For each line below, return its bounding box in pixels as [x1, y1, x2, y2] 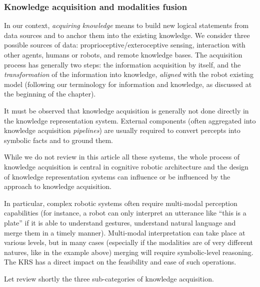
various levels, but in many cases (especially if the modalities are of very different [4, 237, 253, 247]
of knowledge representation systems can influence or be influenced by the [4, 171, 230, 181]
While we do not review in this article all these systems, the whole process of [4, 151, 240, 162]
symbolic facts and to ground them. [4, 134, 113, 145]
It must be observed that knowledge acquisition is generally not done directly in [4, 105, 249, 115]
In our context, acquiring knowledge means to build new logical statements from [4, 20, 249, 30]
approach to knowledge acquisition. [4, 181, 111, 191]
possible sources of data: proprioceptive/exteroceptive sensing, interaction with [4, 39, 245, 50]
